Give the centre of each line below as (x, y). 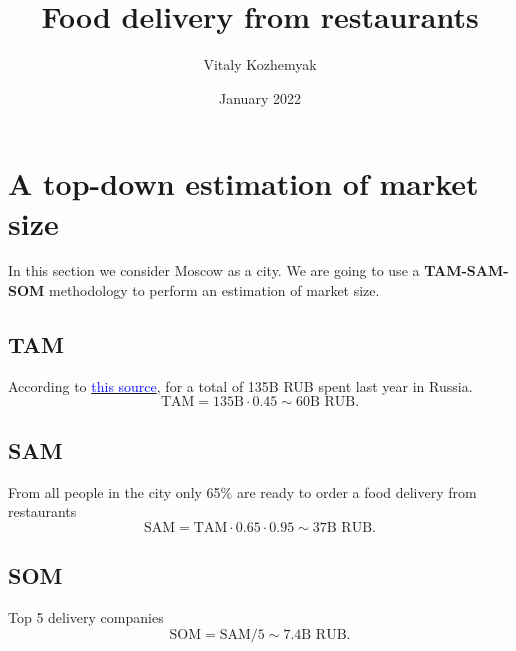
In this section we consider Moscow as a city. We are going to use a (214, 270)
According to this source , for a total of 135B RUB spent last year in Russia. (240, 385)
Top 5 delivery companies (86, 617)
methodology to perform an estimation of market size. (214, 290)
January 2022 (260, 97)
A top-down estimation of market (243, 183)
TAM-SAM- (466, 270)
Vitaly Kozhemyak (260, 64)
